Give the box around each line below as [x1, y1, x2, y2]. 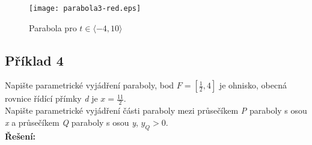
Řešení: [5, 129, 36, 142]
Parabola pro [29, 21, 77, 34]
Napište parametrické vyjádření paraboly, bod [5, 79, 174, 91]
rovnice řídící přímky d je [5, 92, 98, 105]
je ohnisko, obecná [219, 79, 287, 91]
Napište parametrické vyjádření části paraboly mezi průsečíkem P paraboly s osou [5, 104, 307, 117]
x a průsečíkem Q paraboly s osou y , [5, 116, 138, 128]
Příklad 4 [5, 51, 64, 69]
